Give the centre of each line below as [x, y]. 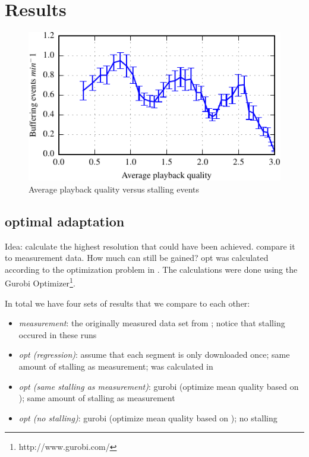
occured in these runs [58, 334]
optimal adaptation [65, 221]
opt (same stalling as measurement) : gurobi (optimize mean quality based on [159, 386]
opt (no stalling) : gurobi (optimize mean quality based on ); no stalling [148, 417]
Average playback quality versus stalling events [114, 189]
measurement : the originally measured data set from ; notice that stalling [152, 323]
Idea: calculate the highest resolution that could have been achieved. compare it [150, 246]
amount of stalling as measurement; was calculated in [116, 366]
